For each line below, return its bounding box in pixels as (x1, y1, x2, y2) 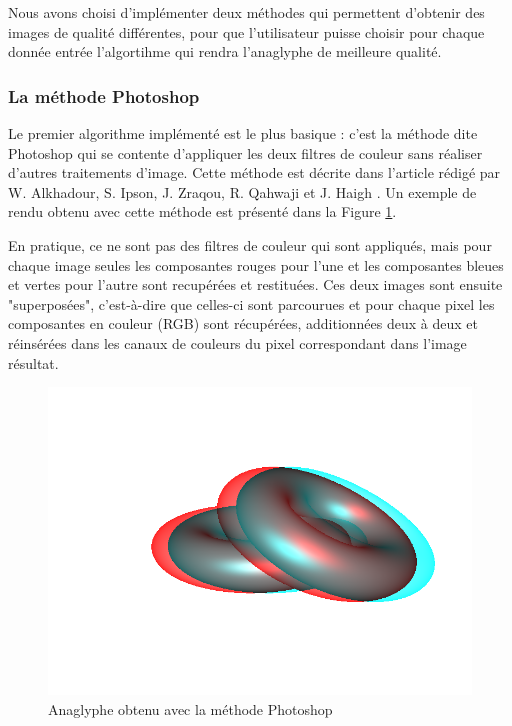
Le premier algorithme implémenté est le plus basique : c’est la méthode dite (8, 123, 478, 143)
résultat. (8, 352, 59, 373)
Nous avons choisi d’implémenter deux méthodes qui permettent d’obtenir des (8, 2, 485, 22)
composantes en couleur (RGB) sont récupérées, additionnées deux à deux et (8, 313, 478, 334)
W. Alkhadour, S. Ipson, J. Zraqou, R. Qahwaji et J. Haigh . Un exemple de (8, 181, 477, 202)
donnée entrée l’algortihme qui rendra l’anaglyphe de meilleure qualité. (8, 41, 442, 62)
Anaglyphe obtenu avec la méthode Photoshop (48, 699, 333, 720)
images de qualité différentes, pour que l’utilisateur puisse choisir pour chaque (8, 21, 485, 42)
